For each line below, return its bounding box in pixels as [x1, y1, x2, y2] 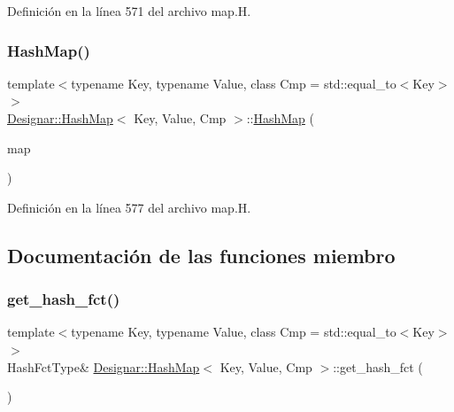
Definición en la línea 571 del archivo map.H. [7, 2, 251, 19]
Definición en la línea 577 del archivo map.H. [7, 198, 251, 216]
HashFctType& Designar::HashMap [7, 357, 200, 376]
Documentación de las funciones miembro [7, 241, 396, 268]
